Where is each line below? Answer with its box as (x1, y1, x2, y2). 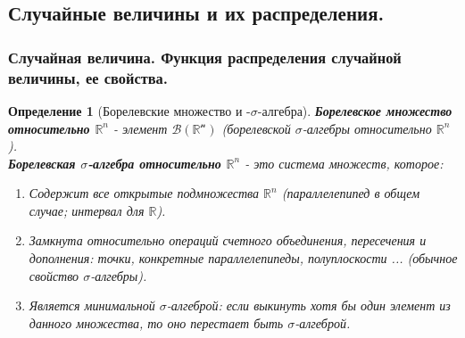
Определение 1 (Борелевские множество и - (8, 101, 251, 120)
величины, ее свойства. (8, 66, 168, 88)
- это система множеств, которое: (245, 153, 444, 172)
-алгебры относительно (302, 119, 432, 137)
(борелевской (221, 119, 291, 137)
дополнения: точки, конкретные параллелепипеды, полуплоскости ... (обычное (29, 249, 458, 268)
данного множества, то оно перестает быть (29, 313, 284, 332)
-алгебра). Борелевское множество (257, 101, 453, 120)
